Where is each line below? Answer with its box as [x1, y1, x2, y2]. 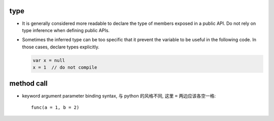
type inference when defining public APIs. [22, 27, 110, 33]
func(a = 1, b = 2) [31, 104, 80, 110]
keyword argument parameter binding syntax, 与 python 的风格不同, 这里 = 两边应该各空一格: [22, 93, 216, 99]
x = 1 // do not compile [32, 65, 97, 71]
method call [9, 79, 48, 88]
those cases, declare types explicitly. [22, 44, 100, 50]
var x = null [32, 57, 65, 63]
